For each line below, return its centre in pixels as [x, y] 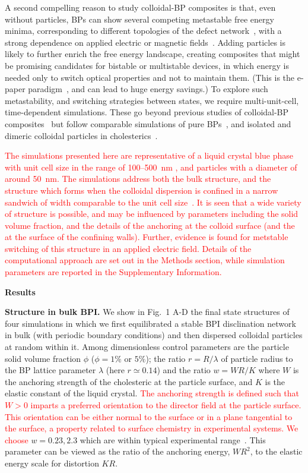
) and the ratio [184, 370]
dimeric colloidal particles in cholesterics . [81, 135]
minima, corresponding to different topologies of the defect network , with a [143, 31]
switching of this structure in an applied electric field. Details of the [128, 248]
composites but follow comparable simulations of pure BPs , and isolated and [148, 123]
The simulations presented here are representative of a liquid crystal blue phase [149, 155]
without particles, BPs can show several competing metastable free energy [139, 19]
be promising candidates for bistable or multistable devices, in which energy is [147, 65]
